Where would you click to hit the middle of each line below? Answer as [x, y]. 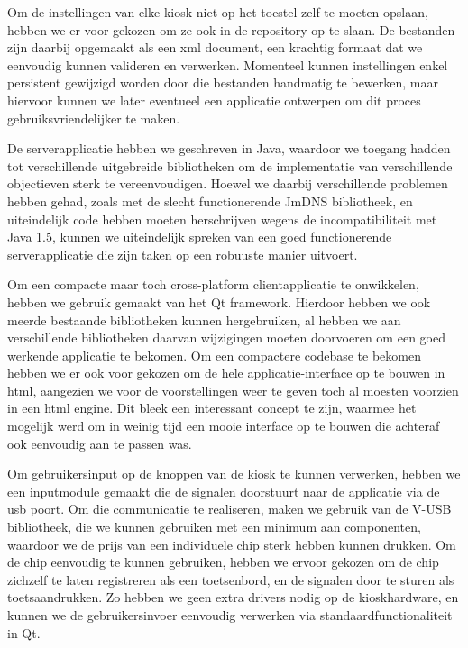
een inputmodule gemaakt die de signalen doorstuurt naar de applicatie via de [224, 491]
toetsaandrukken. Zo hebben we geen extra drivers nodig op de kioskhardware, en [233, 597]
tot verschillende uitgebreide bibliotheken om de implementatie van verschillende [230, 165]
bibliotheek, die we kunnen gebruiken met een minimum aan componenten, [214, 527]
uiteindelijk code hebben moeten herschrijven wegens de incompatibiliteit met [222, 219]
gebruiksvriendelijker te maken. [94, 118]
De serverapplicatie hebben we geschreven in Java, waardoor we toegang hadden [229, 148]
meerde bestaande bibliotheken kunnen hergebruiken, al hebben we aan [204, 319]
